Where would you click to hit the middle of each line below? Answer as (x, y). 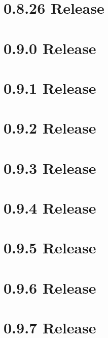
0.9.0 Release (50, 48)
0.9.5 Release (50, 248)
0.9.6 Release (50, 287)
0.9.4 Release (50, 208)
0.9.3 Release (50, 167)
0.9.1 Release (50, 87)
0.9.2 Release (50, 128)
